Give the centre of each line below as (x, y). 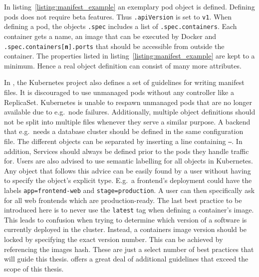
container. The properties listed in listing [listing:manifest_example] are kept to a (129, 56)
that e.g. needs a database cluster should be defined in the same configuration (124, 131)
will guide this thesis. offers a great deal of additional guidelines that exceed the (126, 259)
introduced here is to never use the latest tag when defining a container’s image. (129, 210)
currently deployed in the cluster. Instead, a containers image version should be (125, 229)
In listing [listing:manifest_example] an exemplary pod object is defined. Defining (129, 6)
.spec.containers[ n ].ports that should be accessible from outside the (114, 46)
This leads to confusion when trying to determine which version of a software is (126, 219)
